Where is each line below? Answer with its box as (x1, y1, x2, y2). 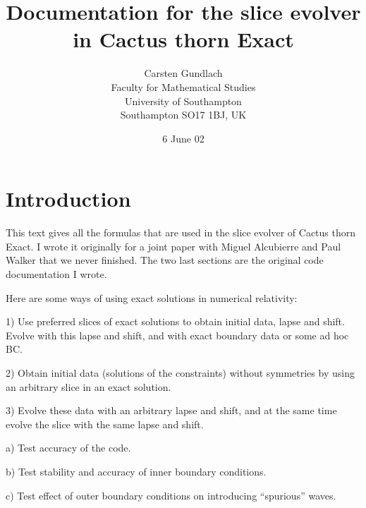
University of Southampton (125, 93, 242, 108)
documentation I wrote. (6, 267, 107, 281)
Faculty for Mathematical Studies (111, 79, 256, 94)
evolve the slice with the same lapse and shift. (6, 416, 204, 431)
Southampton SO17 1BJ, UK (120, 107, 247, 122)
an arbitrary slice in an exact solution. (6, 379, 171, 394)
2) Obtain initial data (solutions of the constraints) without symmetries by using (6, 365, 355, 380)
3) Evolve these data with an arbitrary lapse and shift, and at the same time (6, 403, 337, 418)
